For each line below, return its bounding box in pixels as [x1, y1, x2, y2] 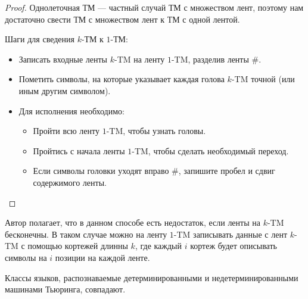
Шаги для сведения [5, 33, 74, 45]
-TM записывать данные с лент [173, 228, 288, 240]
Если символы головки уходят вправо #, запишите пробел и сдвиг [33, 164, 275, 177]
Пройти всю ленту [33, 124, 99, 137]
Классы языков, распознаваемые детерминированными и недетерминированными [5, 271, 298, 284]
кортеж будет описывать [190, 239, 277, 252]
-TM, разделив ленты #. [171, 52, 262, 65]
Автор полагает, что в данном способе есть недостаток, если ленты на [5, 216, 260, 229]
